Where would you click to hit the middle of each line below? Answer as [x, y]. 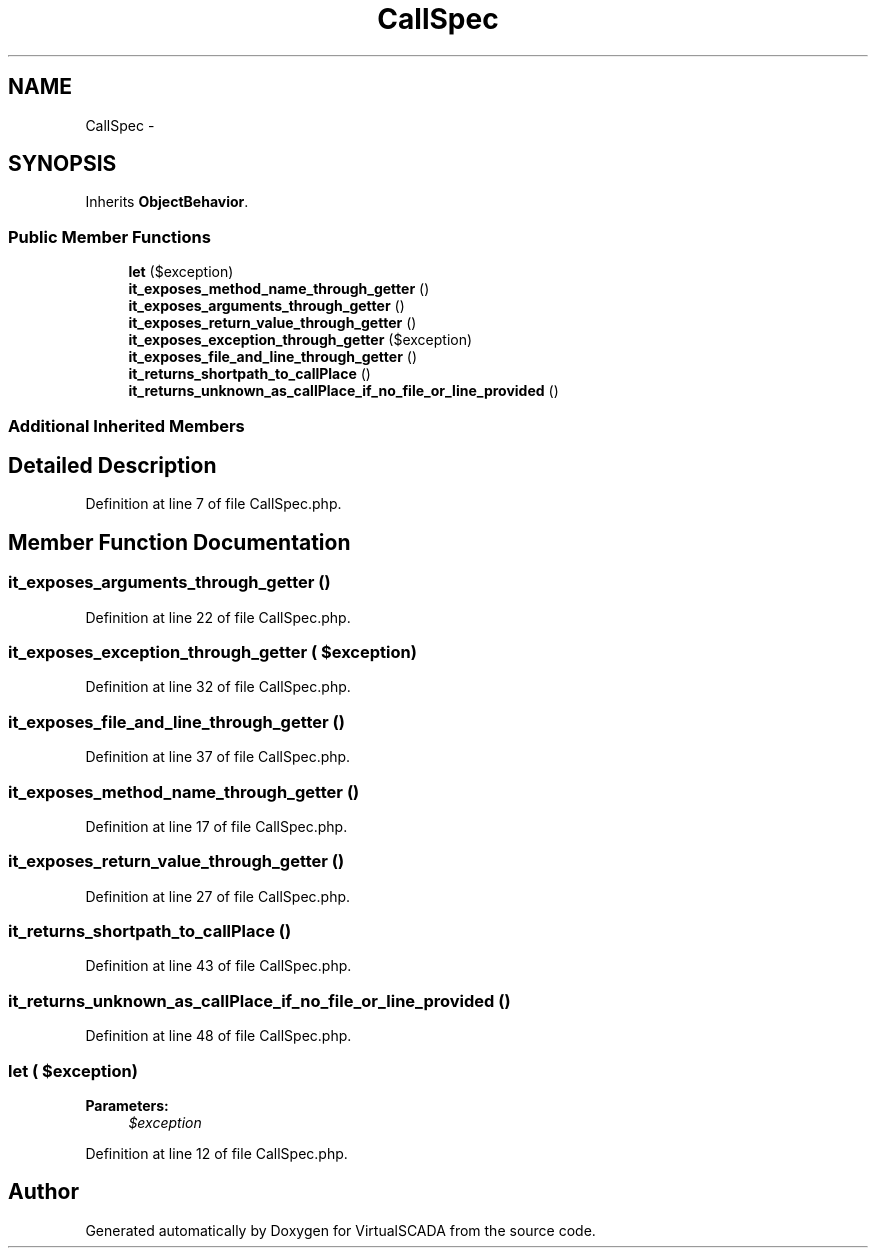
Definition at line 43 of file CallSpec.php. [218, 966]
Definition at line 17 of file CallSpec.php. [216, 826]
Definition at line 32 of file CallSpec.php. [218, 687]
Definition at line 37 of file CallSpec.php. [218, 757]
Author [43, 1192]
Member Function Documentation [179, 542]
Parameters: [127, 1105]
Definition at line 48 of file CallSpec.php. [218, 1036]
